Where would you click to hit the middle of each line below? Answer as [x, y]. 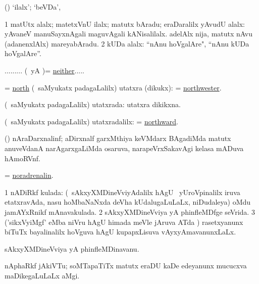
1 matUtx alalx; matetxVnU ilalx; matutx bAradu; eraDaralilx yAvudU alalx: [125, 23]
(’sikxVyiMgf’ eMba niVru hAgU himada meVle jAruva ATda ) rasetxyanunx [124, 222]
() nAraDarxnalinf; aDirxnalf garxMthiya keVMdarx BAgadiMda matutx [118, 138]
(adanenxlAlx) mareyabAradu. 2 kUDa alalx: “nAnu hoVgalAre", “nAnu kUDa [127, 43]
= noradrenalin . [29, 175]
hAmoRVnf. [22, 158]
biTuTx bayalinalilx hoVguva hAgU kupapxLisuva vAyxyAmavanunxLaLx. [120, 232]
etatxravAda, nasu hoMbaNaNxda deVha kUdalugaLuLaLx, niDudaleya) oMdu [128, 202]
